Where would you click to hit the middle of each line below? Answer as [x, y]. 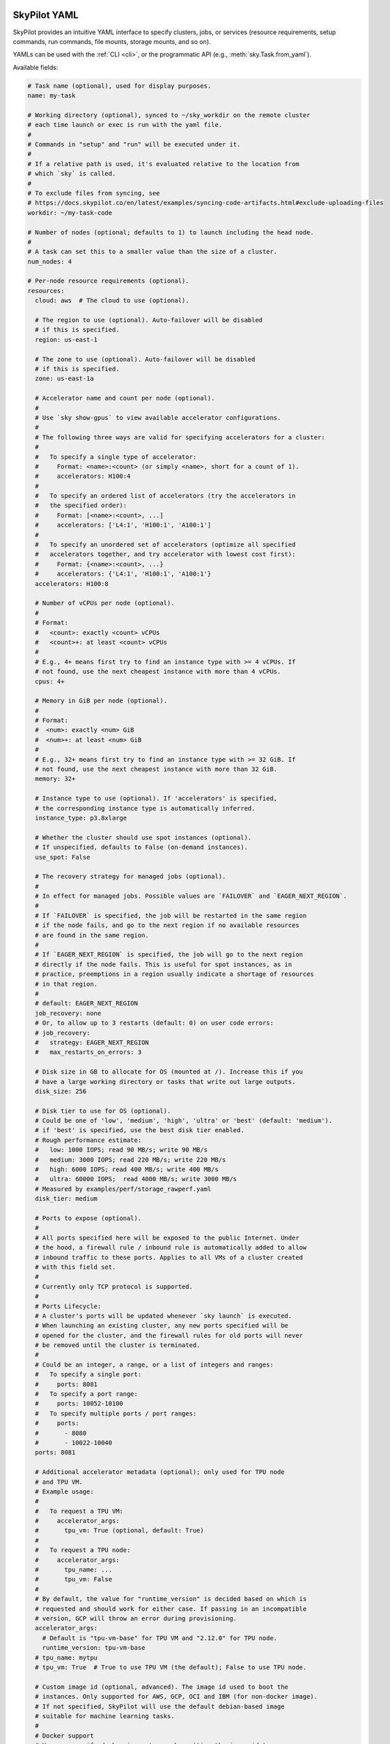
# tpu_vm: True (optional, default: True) [120, 1531]
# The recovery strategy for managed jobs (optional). [131, 877]
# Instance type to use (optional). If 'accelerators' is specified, [156, 798]
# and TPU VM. [59, 1482]
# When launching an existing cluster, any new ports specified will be [162, 1326]
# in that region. [66, 984]
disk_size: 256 [61, 1091]
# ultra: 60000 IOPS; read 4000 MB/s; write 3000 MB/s [136, 1179]
